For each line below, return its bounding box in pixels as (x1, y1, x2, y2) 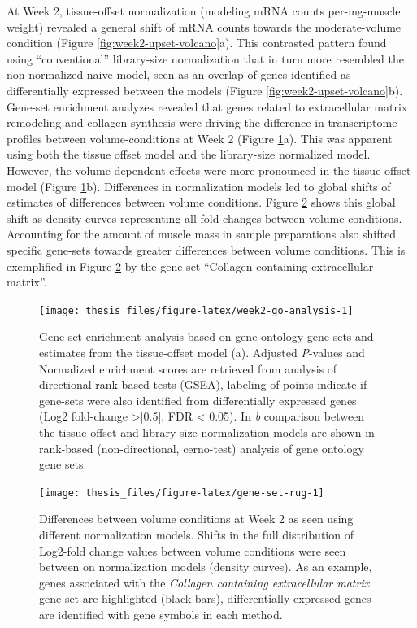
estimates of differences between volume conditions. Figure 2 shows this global (7, 194, 396, 211)
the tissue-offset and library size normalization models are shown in (39, 423, 375, 440)
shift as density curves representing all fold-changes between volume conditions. (7, 209, 402, 226)
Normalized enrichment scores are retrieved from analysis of (39, 360, 337, 377)
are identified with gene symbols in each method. (39, 605, 283, 622)
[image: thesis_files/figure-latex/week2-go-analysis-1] (39, 304, 354, 316)
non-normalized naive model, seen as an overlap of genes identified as (7, 66, 351, 83)
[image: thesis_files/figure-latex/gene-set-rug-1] (39, 486, 324, 499)
